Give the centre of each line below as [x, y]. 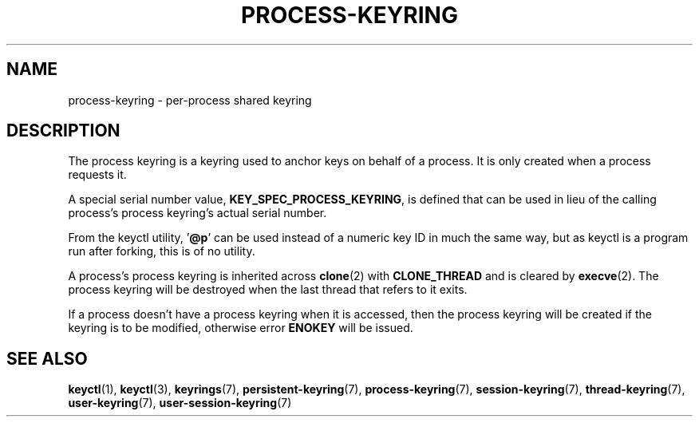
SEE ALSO [47, 358]
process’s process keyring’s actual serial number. [197, 213]
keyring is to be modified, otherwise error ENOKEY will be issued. [241, 328]
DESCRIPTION [63, 131]
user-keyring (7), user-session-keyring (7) [180, 403]
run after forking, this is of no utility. [162, 251]
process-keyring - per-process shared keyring [190, 100]
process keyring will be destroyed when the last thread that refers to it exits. [268, 290]
